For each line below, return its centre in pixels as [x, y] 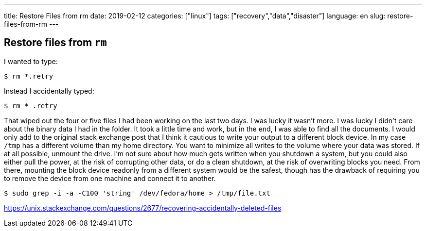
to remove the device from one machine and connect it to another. [110, 178]
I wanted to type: [31, 61]
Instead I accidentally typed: [49, 91]
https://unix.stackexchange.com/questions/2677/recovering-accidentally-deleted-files [143, 208]
